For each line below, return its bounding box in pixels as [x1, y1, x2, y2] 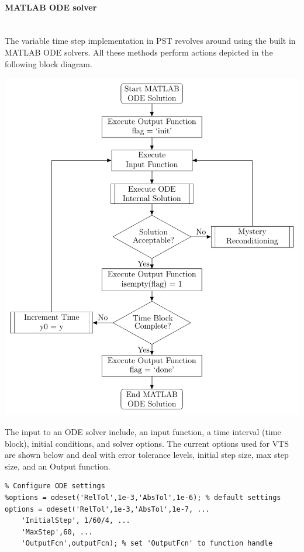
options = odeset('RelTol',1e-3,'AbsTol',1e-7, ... [5, 505, 210, 513]
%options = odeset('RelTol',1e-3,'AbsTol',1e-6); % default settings [5, 494, 281, 502]
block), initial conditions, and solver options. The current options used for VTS [5, 437, 289, 449]
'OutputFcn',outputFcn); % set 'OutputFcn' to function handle [21, 539, 273, 548]
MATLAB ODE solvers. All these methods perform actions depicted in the [5, 46, 273, 58]
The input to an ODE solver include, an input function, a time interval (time [5, 426, 281, 438]
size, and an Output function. [5, 460, 110, 472]
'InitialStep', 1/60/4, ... [21, 516, 130, 525]
